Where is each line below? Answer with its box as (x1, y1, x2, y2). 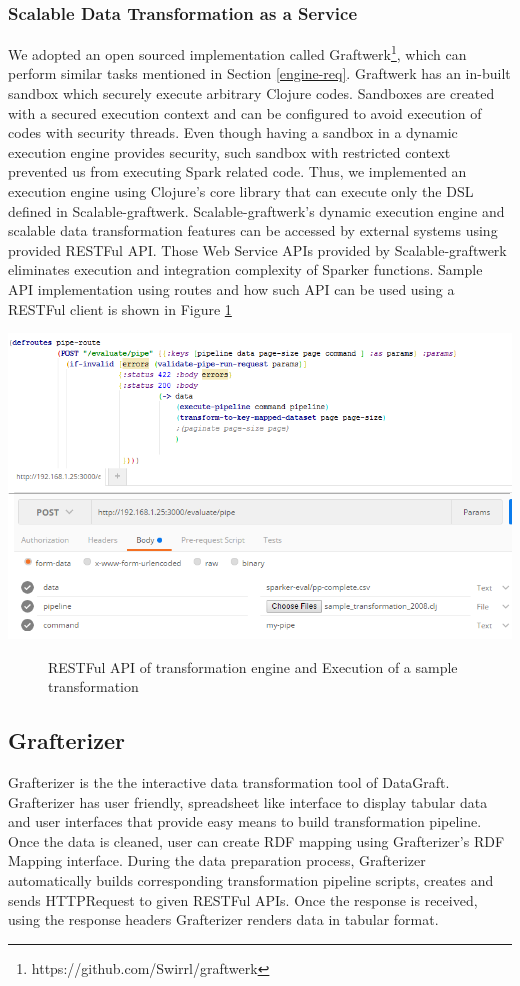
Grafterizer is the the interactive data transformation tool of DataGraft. (8, 771, 450, 792)
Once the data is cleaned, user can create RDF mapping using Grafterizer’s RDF (8, 830, 505, 851)
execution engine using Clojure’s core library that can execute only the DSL (8, 181, 474, 202)
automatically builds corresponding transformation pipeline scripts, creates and (8, 869, 494, 890)
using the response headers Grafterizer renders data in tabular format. (8, 909, 439, 930)
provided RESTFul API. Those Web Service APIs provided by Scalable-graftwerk (8, 239, 507, 260)
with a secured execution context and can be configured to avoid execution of (8, 102, 482, 123)
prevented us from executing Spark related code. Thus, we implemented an (8, 161, 467, 182)
